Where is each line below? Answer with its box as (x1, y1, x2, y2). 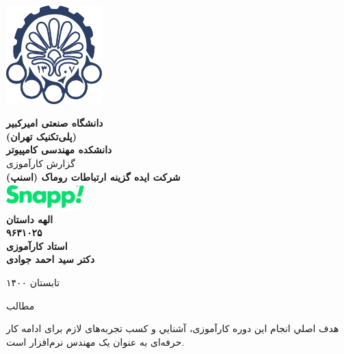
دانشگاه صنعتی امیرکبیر (6, 116, 103, 130)
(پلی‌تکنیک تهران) (6, 129, 77, 143)
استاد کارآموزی (6, 238, 68, 253)
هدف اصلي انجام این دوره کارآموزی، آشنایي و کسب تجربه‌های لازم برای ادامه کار (6, 321, 339, 336)
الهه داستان (6, 212, 53, 226)
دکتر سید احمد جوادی (6, 252, 95, 266)
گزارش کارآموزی (6, 155, 75, 170)
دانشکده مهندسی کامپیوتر (6, 142, 112, 157)
